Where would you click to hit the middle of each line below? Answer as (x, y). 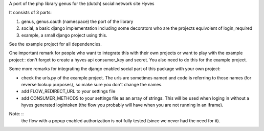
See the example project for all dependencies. (55, 44)
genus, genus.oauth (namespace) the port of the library (77, 21)
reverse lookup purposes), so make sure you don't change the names (91, 84)
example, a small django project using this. (64, 35)
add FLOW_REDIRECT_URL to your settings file (68, 91)
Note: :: (16, 114)
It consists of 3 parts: (31, 13)
